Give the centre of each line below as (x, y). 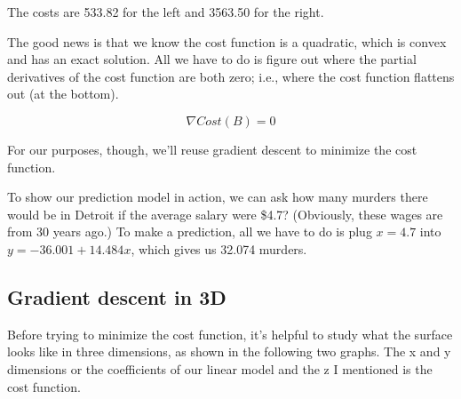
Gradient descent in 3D (117, 296)
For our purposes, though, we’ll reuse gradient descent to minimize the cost (212, 149)
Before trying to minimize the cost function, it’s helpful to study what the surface (230, 334)
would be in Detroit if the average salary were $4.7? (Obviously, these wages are (225, 214)
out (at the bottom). (63, 94)
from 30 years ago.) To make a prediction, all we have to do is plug (190, 231)
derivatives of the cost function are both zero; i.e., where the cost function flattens (231, 76)
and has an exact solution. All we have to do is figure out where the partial (212, 59)
